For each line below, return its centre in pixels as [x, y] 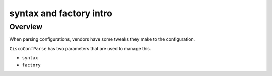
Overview [26, 27]
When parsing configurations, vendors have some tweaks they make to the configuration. [102, 39]
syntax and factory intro [61, 13]
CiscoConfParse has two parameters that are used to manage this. [80, 48]
